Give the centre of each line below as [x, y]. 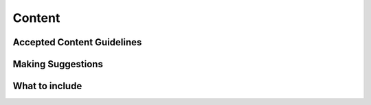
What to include [47, 86]
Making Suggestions [58, 64]
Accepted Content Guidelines [77, 42]
